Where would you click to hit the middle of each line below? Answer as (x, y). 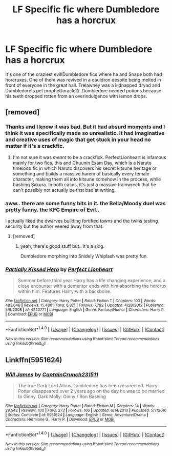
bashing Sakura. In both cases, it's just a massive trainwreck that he (84, 184)
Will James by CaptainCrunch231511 (52, 374)
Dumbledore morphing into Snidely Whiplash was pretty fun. (84, 256)
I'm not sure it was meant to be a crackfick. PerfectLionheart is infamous (89, 157)
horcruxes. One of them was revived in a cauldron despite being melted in (83, 80)
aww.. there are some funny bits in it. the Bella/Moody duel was (85, 203)
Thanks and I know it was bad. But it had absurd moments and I (85, 127)
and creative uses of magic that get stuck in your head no (78, 140)
